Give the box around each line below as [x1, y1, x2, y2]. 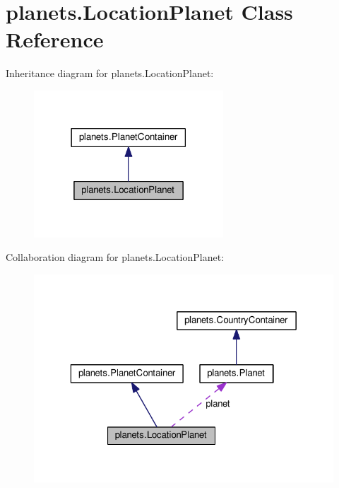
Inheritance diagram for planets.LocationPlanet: [6, 66, 214, 81]
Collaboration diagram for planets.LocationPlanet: [6, 250, 225, 265]
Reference [6, 25, 104, 54]
